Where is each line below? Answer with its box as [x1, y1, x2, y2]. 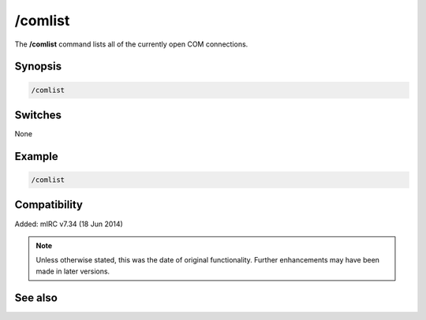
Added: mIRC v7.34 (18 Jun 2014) [14, 219, 124, 229]
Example [14, 150, 58, 163]
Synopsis [14, 60, 62, 73]
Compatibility [14, 198, 83, 212]
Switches [14, 108, 62, 121]
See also [14, 291, 58, 304]
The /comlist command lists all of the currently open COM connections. [14, 39, 248, 49]
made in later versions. [35, 266, 110, 276]
